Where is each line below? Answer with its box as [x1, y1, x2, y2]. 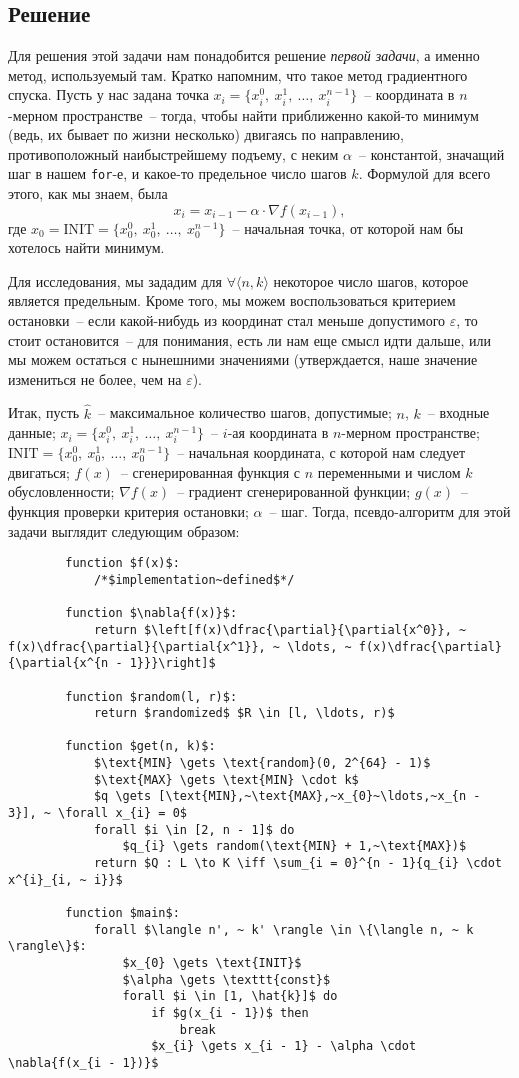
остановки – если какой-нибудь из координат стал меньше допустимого [8, 309, 446, 330]
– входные [427, 402, 490, 423]
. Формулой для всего [358, 163, 491, 184]
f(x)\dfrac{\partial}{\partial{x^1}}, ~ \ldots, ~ [8, 639, 352, 654]
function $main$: [65, 906, 180, 921]
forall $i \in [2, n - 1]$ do [93, 822, 295, 837]
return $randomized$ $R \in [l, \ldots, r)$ [93, 706, 395, 721]
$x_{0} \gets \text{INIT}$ [122, 956, 302, 971]
